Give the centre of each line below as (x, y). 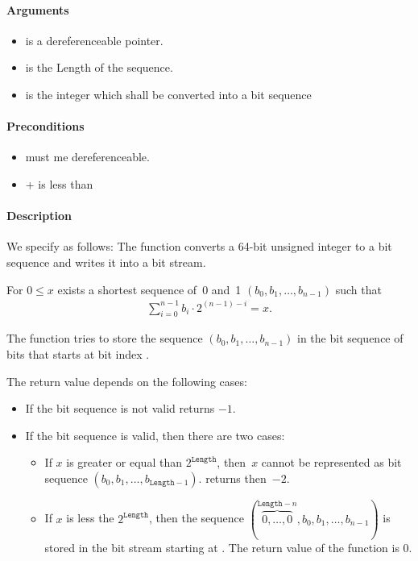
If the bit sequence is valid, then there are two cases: (155, 435)
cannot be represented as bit (331, 462)
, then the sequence (196, 518)
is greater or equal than (124, 462)
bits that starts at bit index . (78, 354)
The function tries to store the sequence (105, 338)
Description (39, 216)
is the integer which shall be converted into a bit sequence (168, 94)
